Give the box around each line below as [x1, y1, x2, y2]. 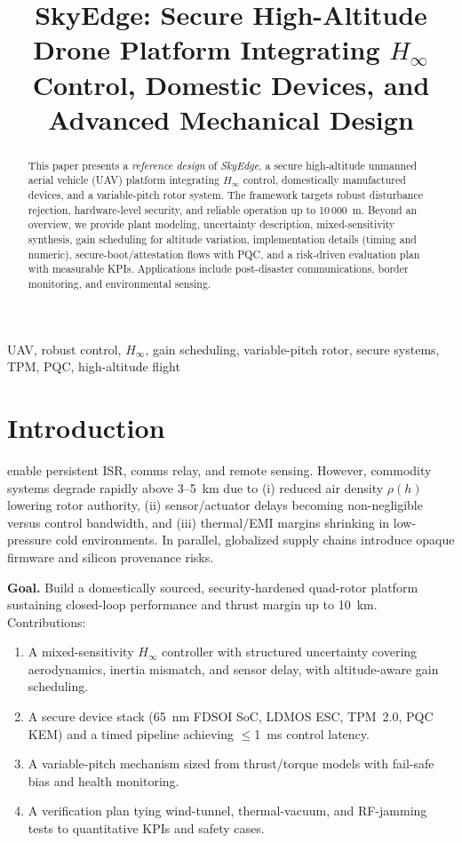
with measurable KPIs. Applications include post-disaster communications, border [28, 261, 409, 276]
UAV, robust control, [7, 339, 122, 358]
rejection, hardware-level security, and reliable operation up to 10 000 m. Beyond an [28, 202, 418, 217]
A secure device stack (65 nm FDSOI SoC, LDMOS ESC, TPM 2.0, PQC [28, 707, 434, 726]
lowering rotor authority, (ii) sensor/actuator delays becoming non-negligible [7, 496, 423, 514]
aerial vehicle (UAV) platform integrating [28, 172, 219, 187]
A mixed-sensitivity [28, 642, 134, 661]
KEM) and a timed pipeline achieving [28, 724, 235, 743]
